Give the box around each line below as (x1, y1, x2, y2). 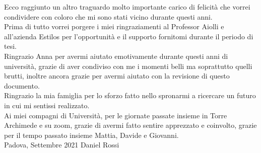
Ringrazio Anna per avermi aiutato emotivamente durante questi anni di (4, 50, 228, 61)
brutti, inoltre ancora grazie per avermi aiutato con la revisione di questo (4, 70, 230, 81)
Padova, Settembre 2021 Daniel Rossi (4, 139, 119, 150)
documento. (4, 80, 40, 91)
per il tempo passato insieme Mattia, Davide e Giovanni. (4, 129, 179, 140)
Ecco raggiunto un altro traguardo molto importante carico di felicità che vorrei (4, 2, 250, 12)
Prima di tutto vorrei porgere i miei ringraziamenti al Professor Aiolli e (4, 21, 224, 32)
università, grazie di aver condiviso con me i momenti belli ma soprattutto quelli (4, 60, 252, 71)
